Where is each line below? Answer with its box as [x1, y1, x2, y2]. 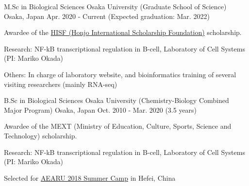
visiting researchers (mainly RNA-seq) [4, 79, 117, 89]
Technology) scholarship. [4, 130, 77, 140]
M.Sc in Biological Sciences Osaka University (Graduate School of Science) [4, 1, 227, 11]
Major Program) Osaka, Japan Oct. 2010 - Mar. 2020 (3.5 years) [4, 104, 197, 115]
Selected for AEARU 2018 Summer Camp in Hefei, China [4, 172, 176, 183]
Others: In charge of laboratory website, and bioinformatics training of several [4, 69, 236, 79]
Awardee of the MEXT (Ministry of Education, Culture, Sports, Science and [4, 121, 232, 131]
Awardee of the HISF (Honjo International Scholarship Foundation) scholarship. [4, 27, 242, 37]
